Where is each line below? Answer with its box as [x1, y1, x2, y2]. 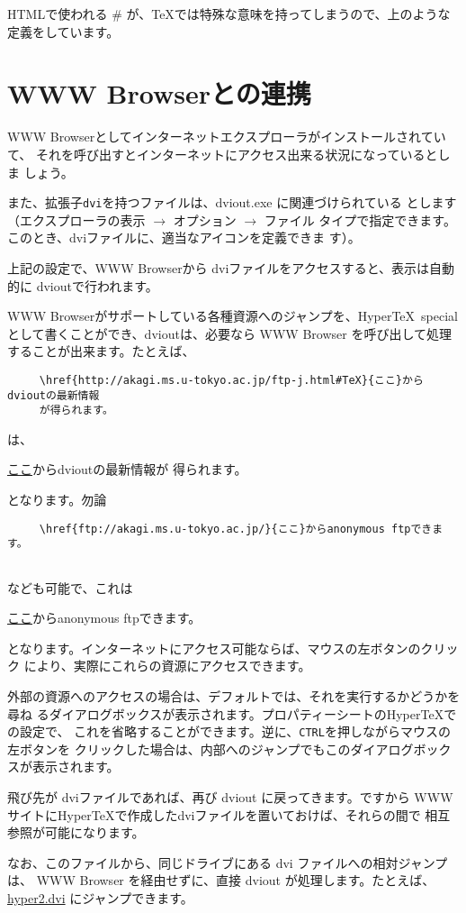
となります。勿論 [7, 490, 107, 509]
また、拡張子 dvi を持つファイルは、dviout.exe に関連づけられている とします [7, 193, 457, 212]
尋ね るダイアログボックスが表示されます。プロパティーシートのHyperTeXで [7, 704, 457, 723]
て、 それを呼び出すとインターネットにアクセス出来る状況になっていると [7, 144, 438, 163]
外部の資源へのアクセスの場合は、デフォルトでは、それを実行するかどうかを [7, 687, 461, 705]
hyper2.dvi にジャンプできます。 [7, 889, 193, 907]
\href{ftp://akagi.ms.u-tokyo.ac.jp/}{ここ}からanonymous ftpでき [39, 522, 433, 535]
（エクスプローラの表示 [7, 210, 146, 229]
